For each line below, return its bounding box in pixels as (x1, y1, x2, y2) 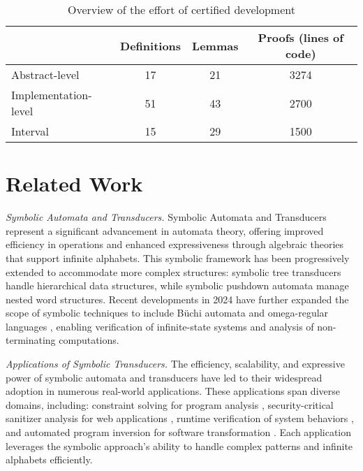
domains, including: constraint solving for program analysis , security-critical (6, 397, 334, 412)
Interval (11, 123, 49, 139)
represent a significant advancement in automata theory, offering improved (6, 223, 324, 238)
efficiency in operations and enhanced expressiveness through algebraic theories (6, 237, 344, 252)
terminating (6, 333, 56, 347)
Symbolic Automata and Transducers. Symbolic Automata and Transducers (6, 210, 327, 224)
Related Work (6, 169, 143, 198)
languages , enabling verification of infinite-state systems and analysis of (6, 319, 314, 333)
